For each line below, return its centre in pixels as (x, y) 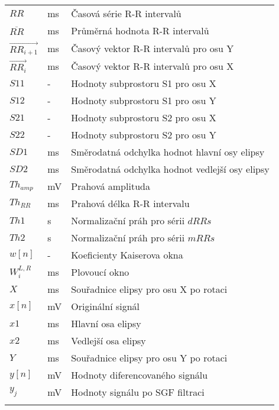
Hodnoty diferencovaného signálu (139, 375)
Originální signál (106, 306)
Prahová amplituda (111, 186)
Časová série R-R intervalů (126, 13)
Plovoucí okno (100, 272)
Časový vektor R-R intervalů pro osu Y (153, 48)
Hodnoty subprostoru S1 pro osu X (144, 83)
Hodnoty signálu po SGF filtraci (138, 392)
